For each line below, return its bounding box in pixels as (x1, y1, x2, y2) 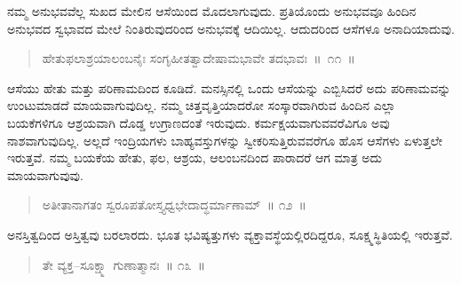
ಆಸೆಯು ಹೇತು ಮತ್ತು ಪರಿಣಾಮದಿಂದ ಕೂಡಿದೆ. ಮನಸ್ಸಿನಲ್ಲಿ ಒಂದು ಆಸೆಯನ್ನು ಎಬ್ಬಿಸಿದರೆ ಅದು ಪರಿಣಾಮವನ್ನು (7, 78, 451, 97)
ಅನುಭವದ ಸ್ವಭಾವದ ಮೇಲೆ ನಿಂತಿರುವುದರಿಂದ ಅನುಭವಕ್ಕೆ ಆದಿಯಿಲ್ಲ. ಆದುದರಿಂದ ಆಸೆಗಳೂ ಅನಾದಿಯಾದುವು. (7, 19, 455, 37)
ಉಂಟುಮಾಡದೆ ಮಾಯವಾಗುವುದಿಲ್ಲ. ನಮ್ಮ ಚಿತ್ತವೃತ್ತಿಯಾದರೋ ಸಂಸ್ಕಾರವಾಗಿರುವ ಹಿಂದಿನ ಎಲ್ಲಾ (7, 96, 396, 114)
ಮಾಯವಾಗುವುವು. (7, 165, 83, 184)
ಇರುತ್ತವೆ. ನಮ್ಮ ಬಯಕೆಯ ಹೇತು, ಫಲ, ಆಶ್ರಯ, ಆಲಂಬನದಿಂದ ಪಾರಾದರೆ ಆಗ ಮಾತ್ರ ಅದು (7, 148, 383, 167)
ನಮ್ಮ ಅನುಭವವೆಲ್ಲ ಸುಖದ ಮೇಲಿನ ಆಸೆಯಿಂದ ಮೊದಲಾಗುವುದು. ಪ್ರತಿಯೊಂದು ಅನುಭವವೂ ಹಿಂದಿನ (7, 2, 417, 20)
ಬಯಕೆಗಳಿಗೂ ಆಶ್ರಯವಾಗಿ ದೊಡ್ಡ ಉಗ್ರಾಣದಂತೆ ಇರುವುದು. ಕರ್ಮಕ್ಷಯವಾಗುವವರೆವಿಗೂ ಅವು (7, 113, 390, 131)
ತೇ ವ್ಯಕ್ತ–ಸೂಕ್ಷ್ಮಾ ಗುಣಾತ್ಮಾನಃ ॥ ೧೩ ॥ (42, 255, 206, 273)
